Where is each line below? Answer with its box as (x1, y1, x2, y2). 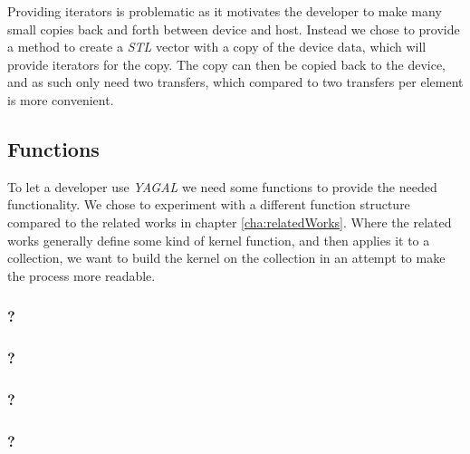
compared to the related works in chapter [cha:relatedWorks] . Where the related (7, 212, 452, 231)
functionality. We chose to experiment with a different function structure (7, 195, 410, 214)
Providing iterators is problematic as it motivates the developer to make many (7, 2, 442, 20)
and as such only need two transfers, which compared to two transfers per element (7, 72, 464, 92)
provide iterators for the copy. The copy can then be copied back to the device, (7, 54, 446, 73)
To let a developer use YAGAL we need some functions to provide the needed (7, 177, 437, 196)
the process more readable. (7, 266, 156, 285)
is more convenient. (7, 90, 114, 109)
